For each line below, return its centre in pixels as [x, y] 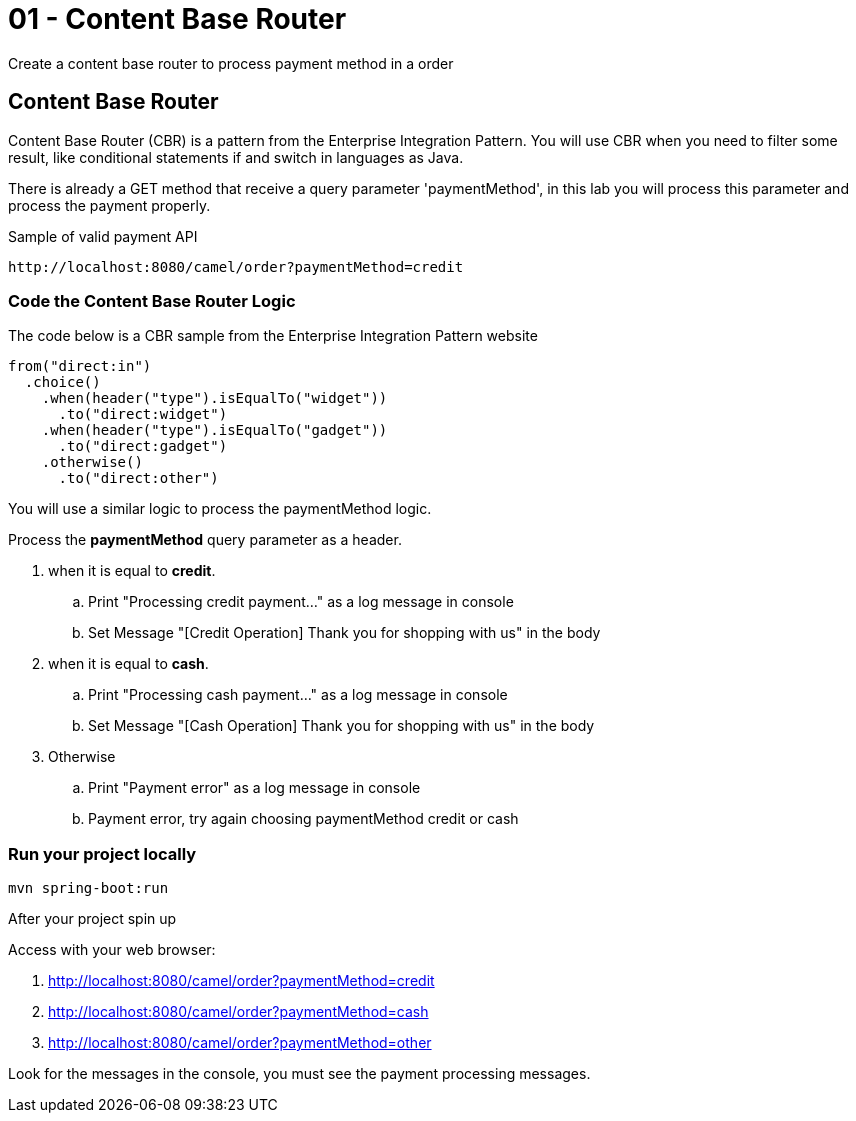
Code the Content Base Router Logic [152, 300]
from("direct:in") [80, 366]
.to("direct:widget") [143, 414]
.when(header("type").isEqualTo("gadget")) [214, 430]
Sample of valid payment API [103, 236]
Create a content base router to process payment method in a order [231, 63]
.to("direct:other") [138, 478]
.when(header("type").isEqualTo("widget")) [214, 398]
